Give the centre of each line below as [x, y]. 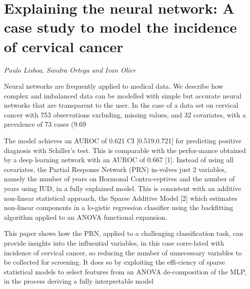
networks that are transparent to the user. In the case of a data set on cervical [121, 105]
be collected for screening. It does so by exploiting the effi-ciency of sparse [115, 262]
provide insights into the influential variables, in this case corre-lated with [114, 243]
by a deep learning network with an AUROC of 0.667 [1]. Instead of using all [119, 160]
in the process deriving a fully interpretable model [79, 281]
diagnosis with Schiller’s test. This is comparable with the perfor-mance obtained [125, 150]
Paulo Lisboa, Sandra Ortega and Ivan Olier [70, 69]
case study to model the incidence [120, 27]
